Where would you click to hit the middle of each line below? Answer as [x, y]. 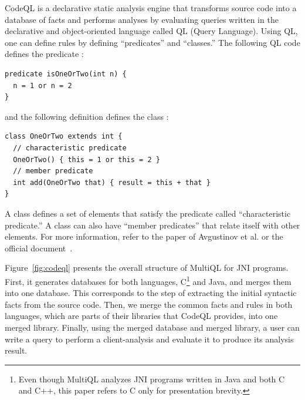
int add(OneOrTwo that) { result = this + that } [112, 182]
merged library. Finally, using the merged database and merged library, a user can [152, 327]
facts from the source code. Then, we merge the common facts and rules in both [149, 304]
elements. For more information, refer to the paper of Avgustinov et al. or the [144, 236]
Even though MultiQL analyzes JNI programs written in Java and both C [152, 379]
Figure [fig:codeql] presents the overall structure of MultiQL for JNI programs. [147, 268]
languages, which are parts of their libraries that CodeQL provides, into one [141, 316]
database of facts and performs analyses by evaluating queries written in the [142, 19]
